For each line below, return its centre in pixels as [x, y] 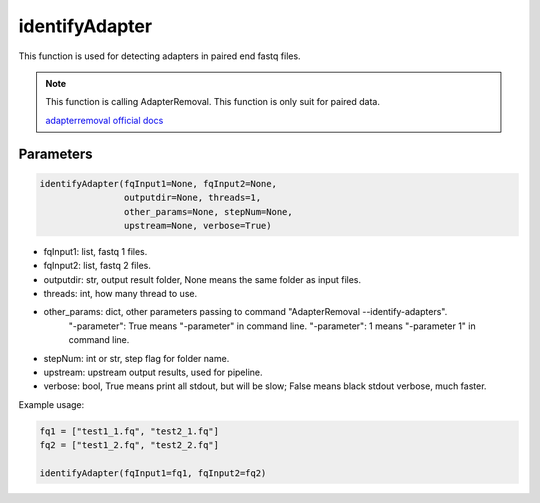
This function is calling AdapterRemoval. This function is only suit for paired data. [212, 102]
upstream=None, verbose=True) [197, 225]
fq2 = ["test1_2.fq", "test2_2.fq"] [129, 445]
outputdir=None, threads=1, [192, 198]
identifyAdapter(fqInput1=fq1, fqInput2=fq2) [153, 473]
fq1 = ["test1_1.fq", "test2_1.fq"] [129, 431]
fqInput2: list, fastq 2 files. [97, 266]
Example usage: [51, 404]
